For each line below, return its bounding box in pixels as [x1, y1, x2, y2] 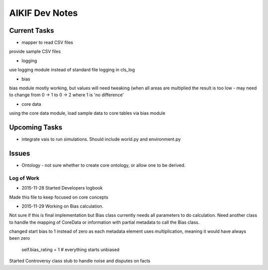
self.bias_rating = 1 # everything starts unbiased [21, 246, 120, 253]
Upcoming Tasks [9, 123, 63, 132]
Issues [9, 149, 30, 157]
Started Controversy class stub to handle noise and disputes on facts [9, 258, 151, 264]
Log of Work [9, 174, 40, 181]
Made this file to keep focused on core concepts [9, 194, 109, 200]
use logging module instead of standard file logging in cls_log [9, 67, 135, 73]
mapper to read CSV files [21, 40, 73, 46]
